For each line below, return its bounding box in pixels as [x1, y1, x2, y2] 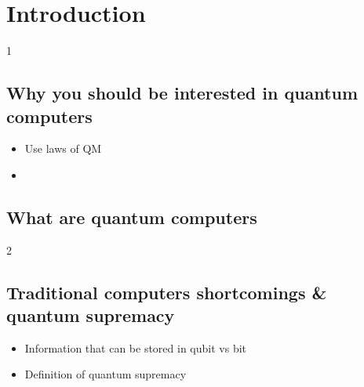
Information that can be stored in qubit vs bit [24, 339, 247, 356]
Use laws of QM [24, 140, 102, 157]
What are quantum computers [6, 204, 257, 229]
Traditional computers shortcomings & [6, 280, 327, 304]
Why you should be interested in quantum [6, 81, 359, 105]
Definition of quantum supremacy [24, 366, 187, 382]
